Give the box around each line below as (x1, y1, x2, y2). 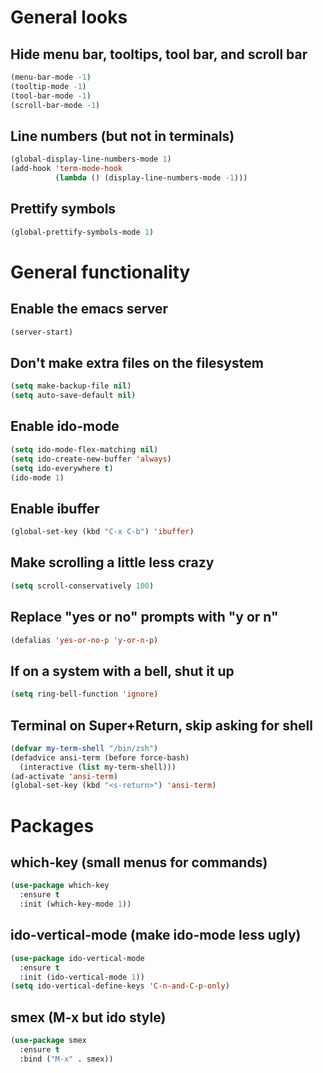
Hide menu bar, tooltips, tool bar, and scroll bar (10, 46, 308, 63)
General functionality (10, 261, 191, 283)
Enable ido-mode (10, 418, 120, 435)
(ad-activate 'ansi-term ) (10, 771, 118, 781)
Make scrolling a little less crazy (10, 554, 215, 571)
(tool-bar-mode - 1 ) (10, 91, 92, 101)
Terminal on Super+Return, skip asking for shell (10, 717, 313, 734)
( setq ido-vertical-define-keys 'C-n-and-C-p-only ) (10, 981, 230, 991)
